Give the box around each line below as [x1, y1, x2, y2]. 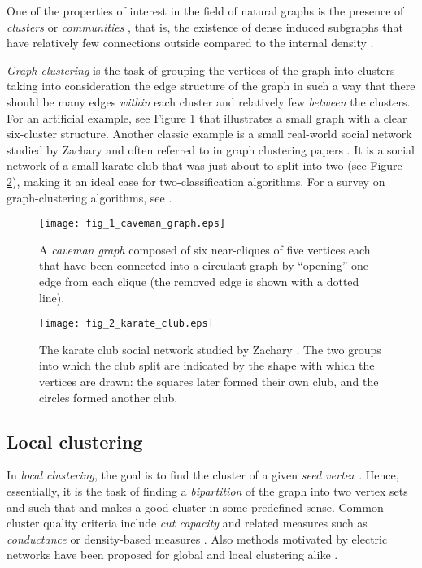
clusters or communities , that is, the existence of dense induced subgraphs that [7, 18, 403, 35]
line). [39, 288, 65, 306]
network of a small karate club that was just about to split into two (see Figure [7, 157, 402, 174]
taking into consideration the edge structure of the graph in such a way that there [7, 77, 415, 94]
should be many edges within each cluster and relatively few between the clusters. [7, 93, 411, 110]
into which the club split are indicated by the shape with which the [39, 357, 375, 374]
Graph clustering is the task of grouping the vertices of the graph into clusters [7, 61, 395, 78]
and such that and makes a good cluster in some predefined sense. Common [7, 498, 384, 515]
